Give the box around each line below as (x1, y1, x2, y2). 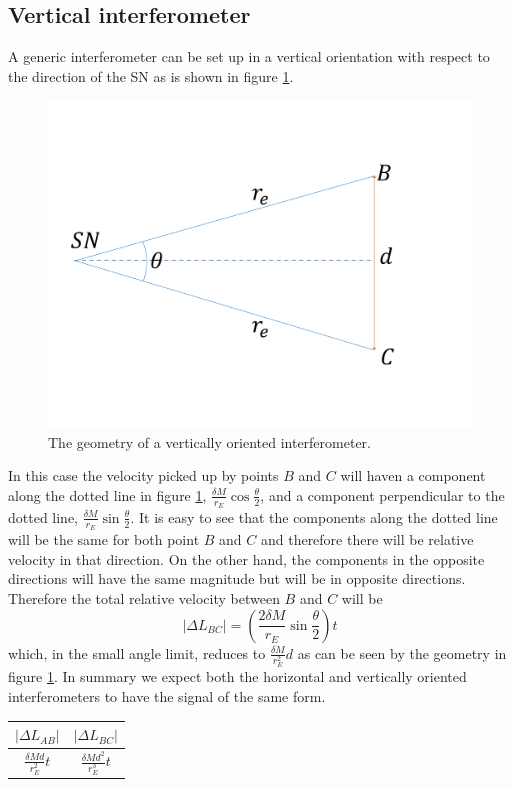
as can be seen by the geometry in (297, 642, 507, 663)
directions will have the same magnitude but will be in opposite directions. (8, 568, 466, 589)
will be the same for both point (8, 529, 200, 550)
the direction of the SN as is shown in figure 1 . (8, 65, 294, 86)
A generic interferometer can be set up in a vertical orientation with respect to (8, 46, 490, 67)
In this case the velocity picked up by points (8, 465, 279, 486)
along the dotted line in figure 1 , (8, 484, 207, 505)
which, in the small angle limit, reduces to (8, 642, 266, 663)
